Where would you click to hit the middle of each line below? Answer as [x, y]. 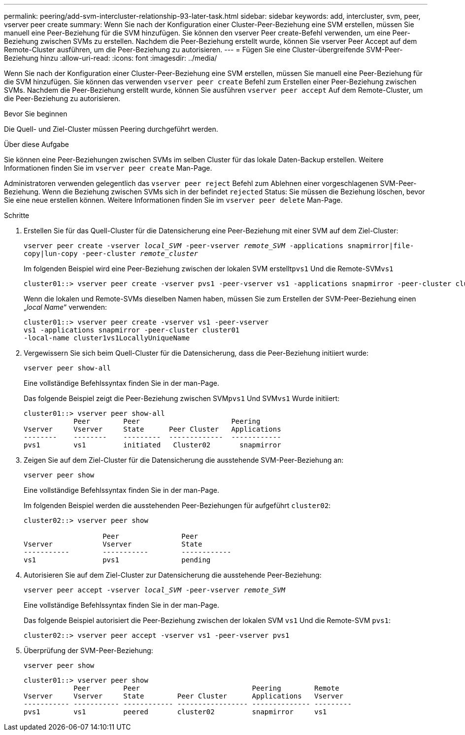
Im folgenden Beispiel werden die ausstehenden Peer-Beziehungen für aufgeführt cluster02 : [177, 505]
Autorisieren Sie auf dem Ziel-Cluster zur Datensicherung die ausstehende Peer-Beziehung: [173, 575]
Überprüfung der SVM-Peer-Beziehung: [88, 650]
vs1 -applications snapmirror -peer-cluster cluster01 [132, 330]
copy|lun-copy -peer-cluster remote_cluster [111, 254]
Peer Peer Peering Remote [206, 688]
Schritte [17, 215]
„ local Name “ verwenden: [66, 307]
